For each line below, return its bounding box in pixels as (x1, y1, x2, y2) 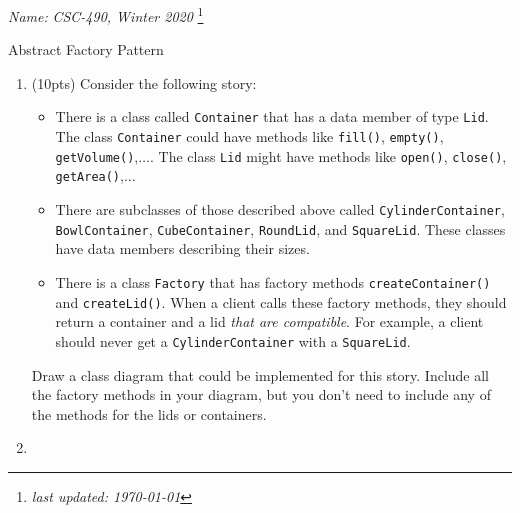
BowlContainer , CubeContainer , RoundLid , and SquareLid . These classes (55, 218, 506, 239)
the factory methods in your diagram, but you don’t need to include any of (31, 384, 491, 405)
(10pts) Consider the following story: (31, 72, 257, 93)
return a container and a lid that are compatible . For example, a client (55, 311, 484, 332)
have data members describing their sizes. (55, 238, 310, 259)
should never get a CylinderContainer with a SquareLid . (55, 330, 411, 351)
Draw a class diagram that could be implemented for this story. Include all (31, 364, 490, 385)
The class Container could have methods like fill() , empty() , (55, 126, 444, 147)
